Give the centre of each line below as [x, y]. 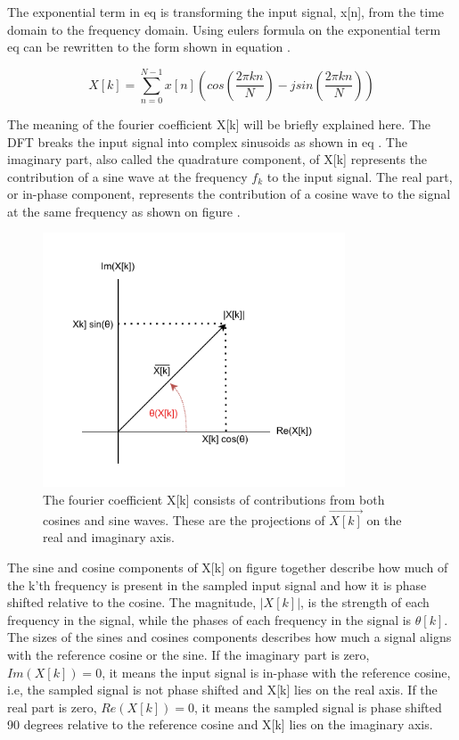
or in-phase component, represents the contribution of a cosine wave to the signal [229, 194]
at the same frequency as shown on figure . [124, 211]
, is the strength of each [365, 602]
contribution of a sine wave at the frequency [127, 176]
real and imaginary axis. [109, 537]
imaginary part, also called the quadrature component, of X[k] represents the [217, 159]
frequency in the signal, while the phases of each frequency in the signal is [209, 619]
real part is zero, [52, 707]
